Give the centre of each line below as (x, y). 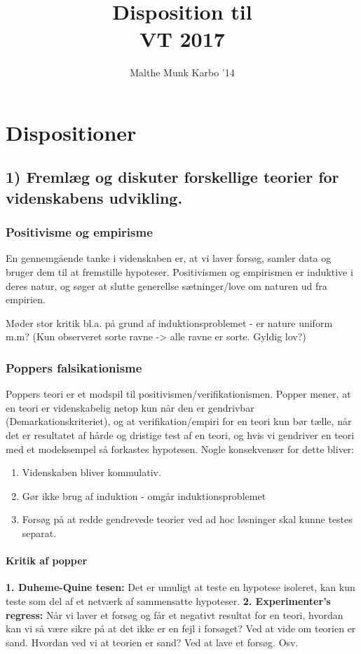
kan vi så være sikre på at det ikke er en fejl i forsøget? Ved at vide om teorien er (181, 628)
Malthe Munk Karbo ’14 (182, 72)
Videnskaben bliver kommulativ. (91, 472)
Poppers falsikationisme (74, 367)
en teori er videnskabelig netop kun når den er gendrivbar (130, 407)
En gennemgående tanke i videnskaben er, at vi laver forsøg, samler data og (169, 258)
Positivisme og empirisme (79, 232)
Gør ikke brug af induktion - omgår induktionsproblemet (144, 495)
